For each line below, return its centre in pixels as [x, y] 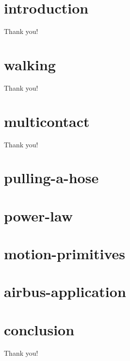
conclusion [39, 329]
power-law [39, 215]
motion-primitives [65, 254]
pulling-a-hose [51, 178]
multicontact [47, 121]
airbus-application [65, 291]
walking [30, 64]
